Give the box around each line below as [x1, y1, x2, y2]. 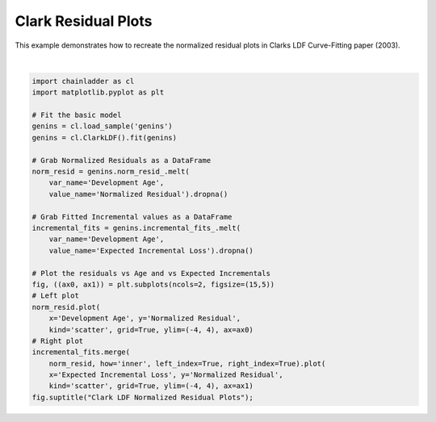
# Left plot [31, 291, 80, 300]
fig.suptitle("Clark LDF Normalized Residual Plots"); [31, 392, 254, 402]
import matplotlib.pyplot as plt [31, 88, 165, 97]
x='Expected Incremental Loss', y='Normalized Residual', [48, 370, 283, 379]
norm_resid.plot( [31, 303, 101, 311]
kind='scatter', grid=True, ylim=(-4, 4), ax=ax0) [48, 325, 254, 334]
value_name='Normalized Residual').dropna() [48, 190, 228, 198]
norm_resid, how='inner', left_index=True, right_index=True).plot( [48, 359, 326, 368]
